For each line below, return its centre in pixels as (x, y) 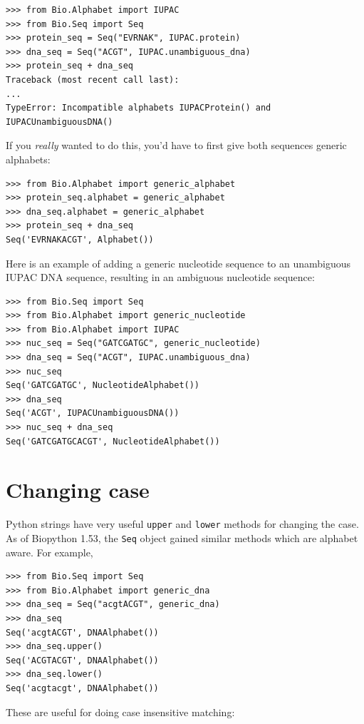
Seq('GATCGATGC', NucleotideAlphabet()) (103, 386)
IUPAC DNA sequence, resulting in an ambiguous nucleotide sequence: (160, 277)
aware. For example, (50, 552)
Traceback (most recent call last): (93, 80)
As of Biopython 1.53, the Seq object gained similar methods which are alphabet (182, 538)
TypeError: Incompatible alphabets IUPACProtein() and (139, 108)
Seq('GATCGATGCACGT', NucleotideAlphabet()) (113, 441)
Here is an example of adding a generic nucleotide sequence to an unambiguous (178, 263)
